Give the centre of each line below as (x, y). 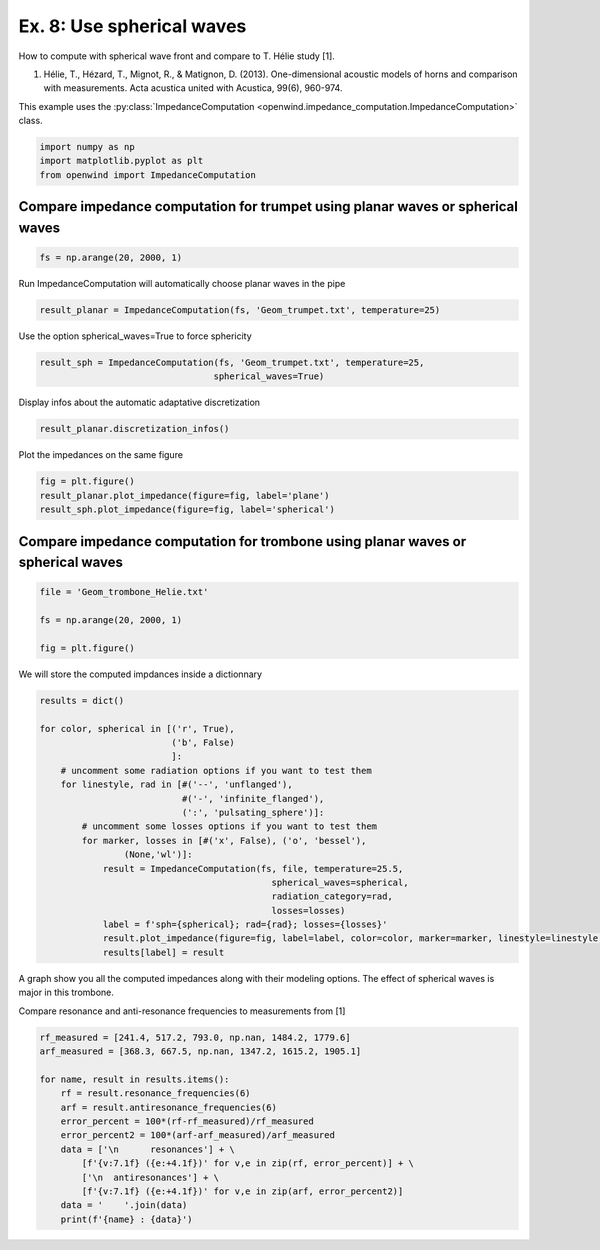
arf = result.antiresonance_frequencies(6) (168, 1107)
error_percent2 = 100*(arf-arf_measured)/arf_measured (197, 1135)
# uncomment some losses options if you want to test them (229, 826)
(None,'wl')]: (158, 854)
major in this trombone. (66, 992)
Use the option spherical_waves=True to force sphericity (135, 336)
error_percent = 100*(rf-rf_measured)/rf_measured (187, 1121)
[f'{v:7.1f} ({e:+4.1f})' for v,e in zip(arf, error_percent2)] (242, 1191)
